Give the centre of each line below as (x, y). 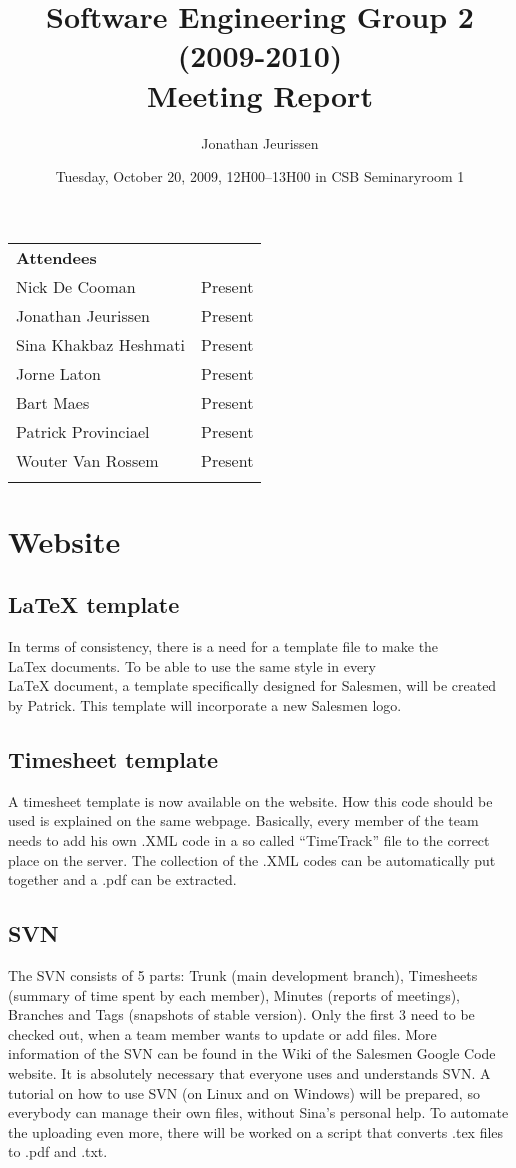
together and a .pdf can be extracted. (122, 879)
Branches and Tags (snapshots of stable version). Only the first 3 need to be (241, 1014)
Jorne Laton (58, 373)
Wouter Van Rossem (87, 460)
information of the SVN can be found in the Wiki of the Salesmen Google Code (252, 1053)
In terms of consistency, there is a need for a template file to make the (223, 646)
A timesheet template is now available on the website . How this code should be (250, 800)
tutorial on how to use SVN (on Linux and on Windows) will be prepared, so (244, 1092)
